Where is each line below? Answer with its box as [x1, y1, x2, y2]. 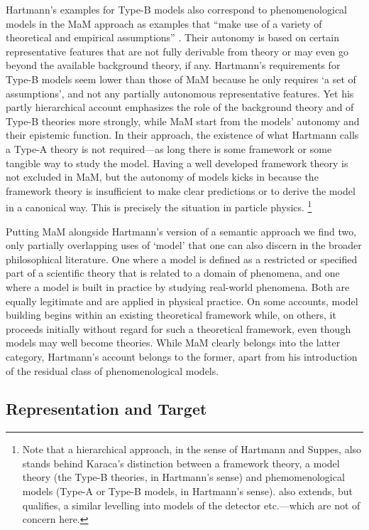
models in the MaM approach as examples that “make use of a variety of [6, 16, 322, 31]
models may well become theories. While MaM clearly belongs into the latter [6, 335, 341, 350]
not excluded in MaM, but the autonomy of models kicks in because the [6, 169, 319, 184]
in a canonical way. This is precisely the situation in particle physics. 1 [6, 198, 312, 214]
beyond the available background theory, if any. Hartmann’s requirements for [6, 58, 341, 73]
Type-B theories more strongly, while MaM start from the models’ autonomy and [6, 113, 360, 128]
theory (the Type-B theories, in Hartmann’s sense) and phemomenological [22, 470, 345, 484]
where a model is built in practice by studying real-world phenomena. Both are [6, 279, 350, 294]
